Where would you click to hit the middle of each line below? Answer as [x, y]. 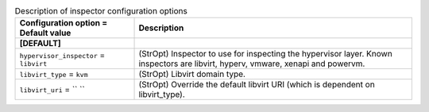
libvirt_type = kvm [54, 74]
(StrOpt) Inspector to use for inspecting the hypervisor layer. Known [265, 54]
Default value [45, 33]
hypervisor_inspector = [62, 55]
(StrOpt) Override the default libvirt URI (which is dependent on [257, 85]
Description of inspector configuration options [101, 11]
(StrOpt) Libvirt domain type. [192, 74]
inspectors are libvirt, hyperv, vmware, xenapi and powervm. [252, 64]
